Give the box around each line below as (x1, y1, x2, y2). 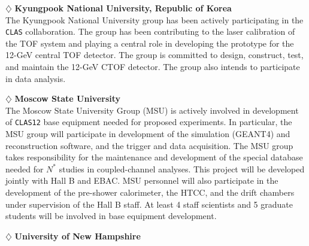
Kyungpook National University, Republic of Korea (14, 2, 232, 14)
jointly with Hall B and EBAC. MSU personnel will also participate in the (5, 174, 278, 187)
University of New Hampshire (14, 229, 141, 242)
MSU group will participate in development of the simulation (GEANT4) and (5, 127, 290, 140)
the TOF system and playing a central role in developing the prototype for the (5, 37, 294, 49)
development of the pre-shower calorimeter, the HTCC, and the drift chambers (5, 186, 295, 199)
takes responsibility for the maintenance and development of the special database (5, 151, 303, 163)
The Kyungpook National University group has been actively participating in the (5, 13, 304, 26)
